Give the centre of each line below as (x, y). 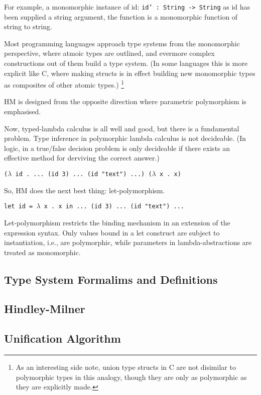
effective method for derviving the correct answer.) (82, 158)
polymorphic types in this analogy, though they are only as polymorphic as (131, 377)
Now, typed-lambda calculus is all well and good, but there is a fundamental (122, 128)
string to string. (28, 26)
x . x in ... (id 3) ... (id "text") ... (114, 207)
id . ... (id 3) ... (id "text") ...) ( (84, 174)
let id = (19, 207)
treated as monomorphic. (42, 252)
